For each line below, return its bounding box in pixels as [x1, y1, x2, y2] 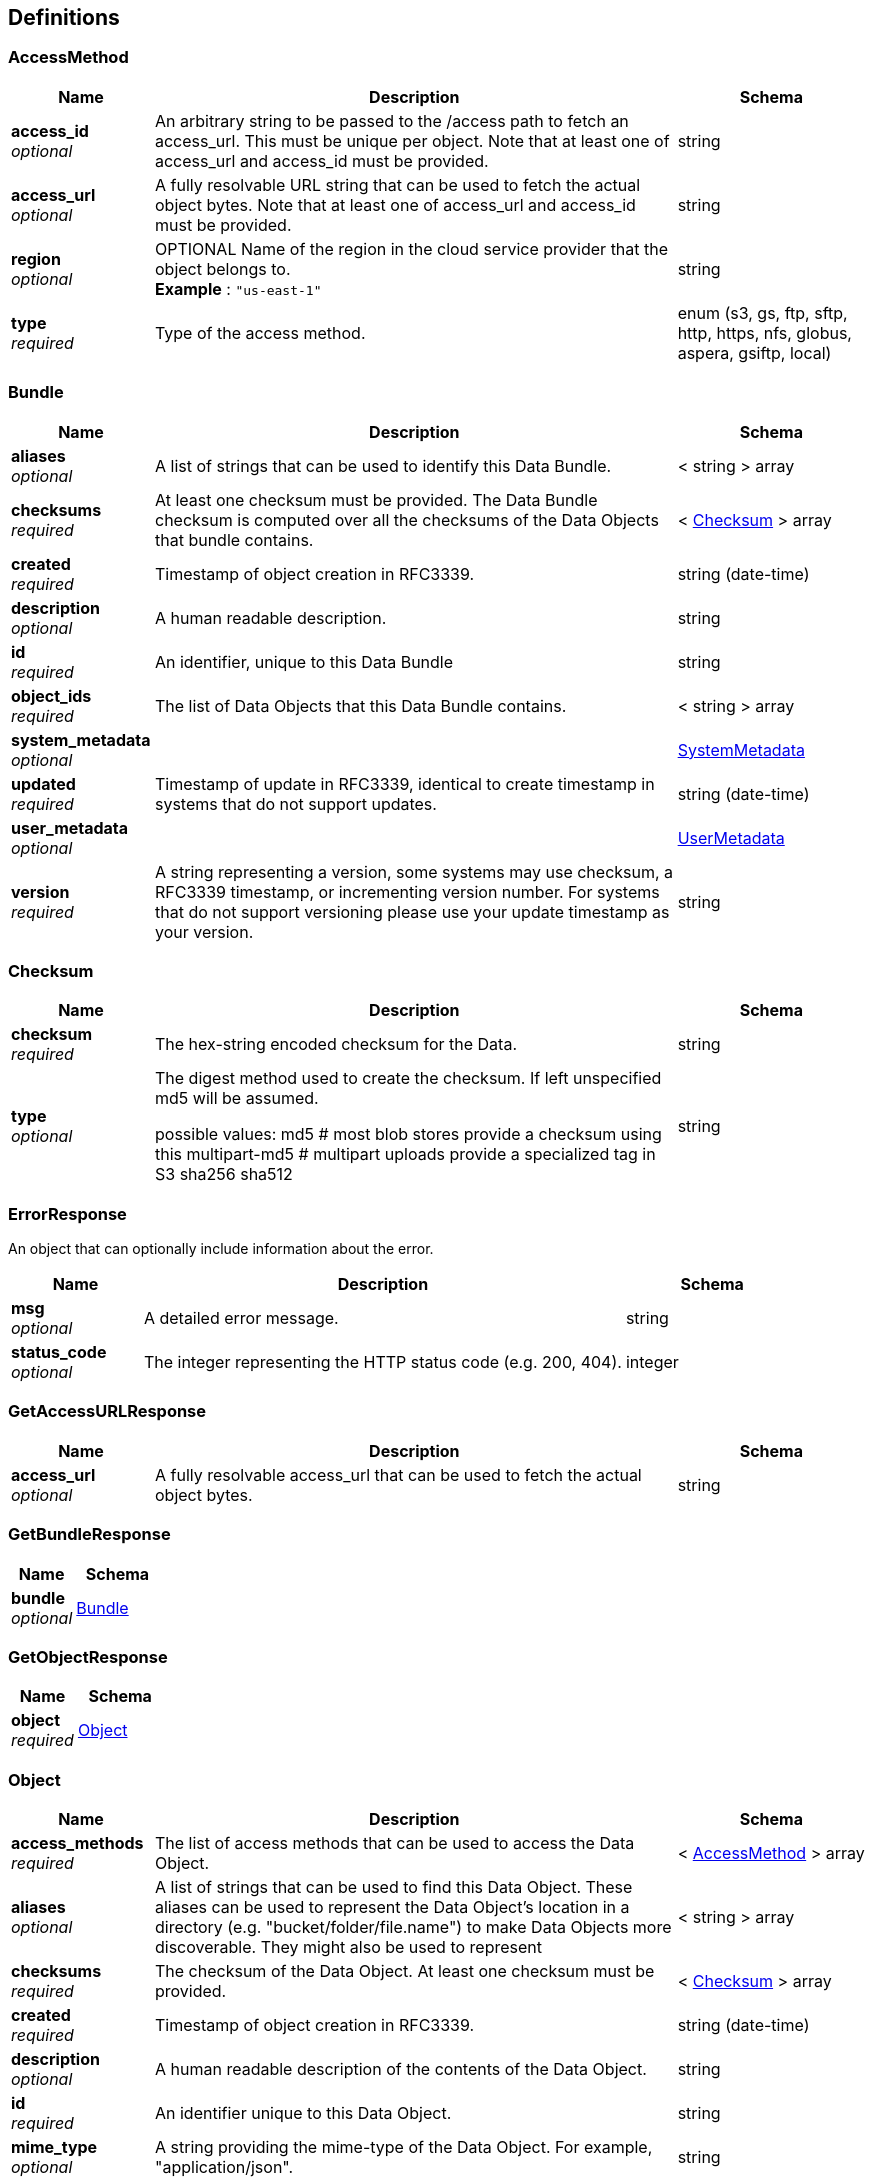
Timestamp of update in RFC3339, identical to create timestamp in [154, 773, 655, 794]
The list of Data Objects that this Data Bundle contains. [154, 695, 567, 716]
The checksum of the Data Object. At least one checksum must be [154, 1961, 655, 1982]
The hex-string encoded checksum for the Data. [154, 1034, 518, 1055]
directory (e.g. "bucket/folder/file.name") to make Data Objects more [154, 1917, 672, 1938]
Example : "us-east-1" [154, 278, 322, 299]
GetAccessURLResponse [8, 1401, 207, 1422]
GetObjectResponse [8, 1646, 168, 1667]
